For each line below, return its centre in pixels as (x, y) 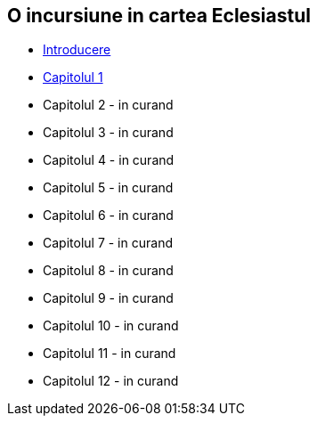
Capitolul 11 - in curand (110, 354)
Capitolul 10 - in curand (111, 326)
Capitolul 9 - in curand (108, 298)
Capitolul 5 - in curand (108, 188)
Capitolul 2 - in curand (108, 105)
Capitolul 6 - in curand (108, 216)
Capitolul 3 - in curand (108, 133)
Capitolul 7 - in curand (108, 243)
